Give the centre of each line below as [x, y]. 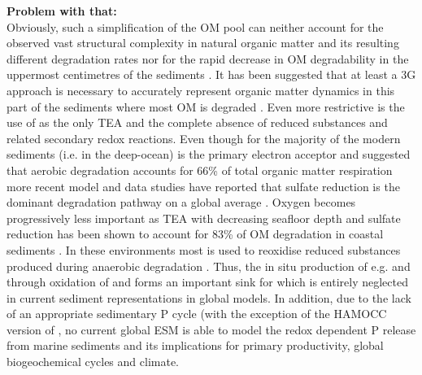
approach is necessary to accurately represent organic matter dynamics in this [201, 90]
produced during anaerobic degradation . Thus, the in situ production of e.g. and [209, 266]
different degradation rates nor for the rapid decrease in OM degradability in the [208, 58]
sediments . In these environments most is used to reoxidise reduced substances [204, 249]
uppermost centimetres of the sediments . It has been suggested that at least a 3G [211, 74]
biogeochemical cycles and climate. [93, 362]
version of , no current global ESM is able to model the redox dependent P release [211, 329]
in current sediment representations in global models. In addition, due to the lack [209, 297]
